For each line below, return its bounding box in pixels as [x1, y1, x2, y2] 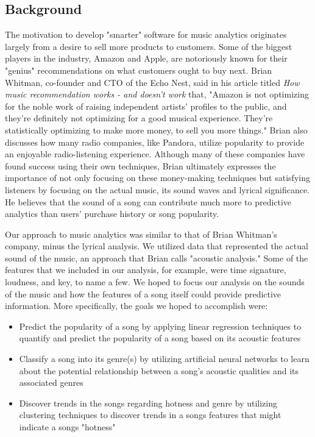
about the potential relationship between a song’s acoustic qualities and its [19, 364, 299, 377]
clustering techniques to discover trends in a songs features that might [19, 408, 281, 421]
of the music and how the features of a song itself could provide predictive [5, 287, 281, 300]
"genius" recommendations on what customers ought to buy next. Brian [5, 63, 272, 76]
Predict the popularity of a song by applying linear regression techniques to [19, 319, 302, 332]
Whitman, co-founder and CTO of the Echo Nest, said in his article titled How [5, 76, 300, 88]
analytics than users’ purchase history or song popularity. [5, 207, 219, 220]
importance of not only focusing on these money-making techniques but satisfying [5, 171, 310, 184]
